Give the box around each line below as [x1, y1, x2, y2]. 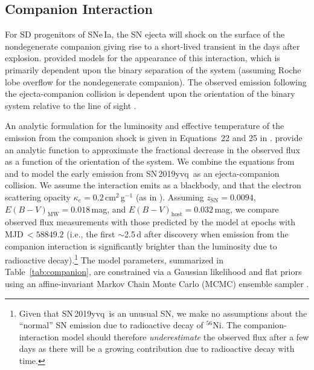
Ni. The [213, 319, 242, 331]
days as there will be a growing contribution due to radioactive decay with [19, 342, 295, 355]
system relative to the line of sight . [5, 99, 136, 111]
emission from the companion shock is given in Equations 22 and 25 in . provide [5, 131, 303, 144]
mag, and [91, 202, 126, 215]
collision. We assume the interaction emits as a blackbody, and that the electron [5, 179, 301, 191]
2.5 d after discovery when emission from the [124, 227, 289, 240]
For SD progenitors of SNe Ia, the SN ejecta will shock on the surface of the [5, 28, 285, 41]
